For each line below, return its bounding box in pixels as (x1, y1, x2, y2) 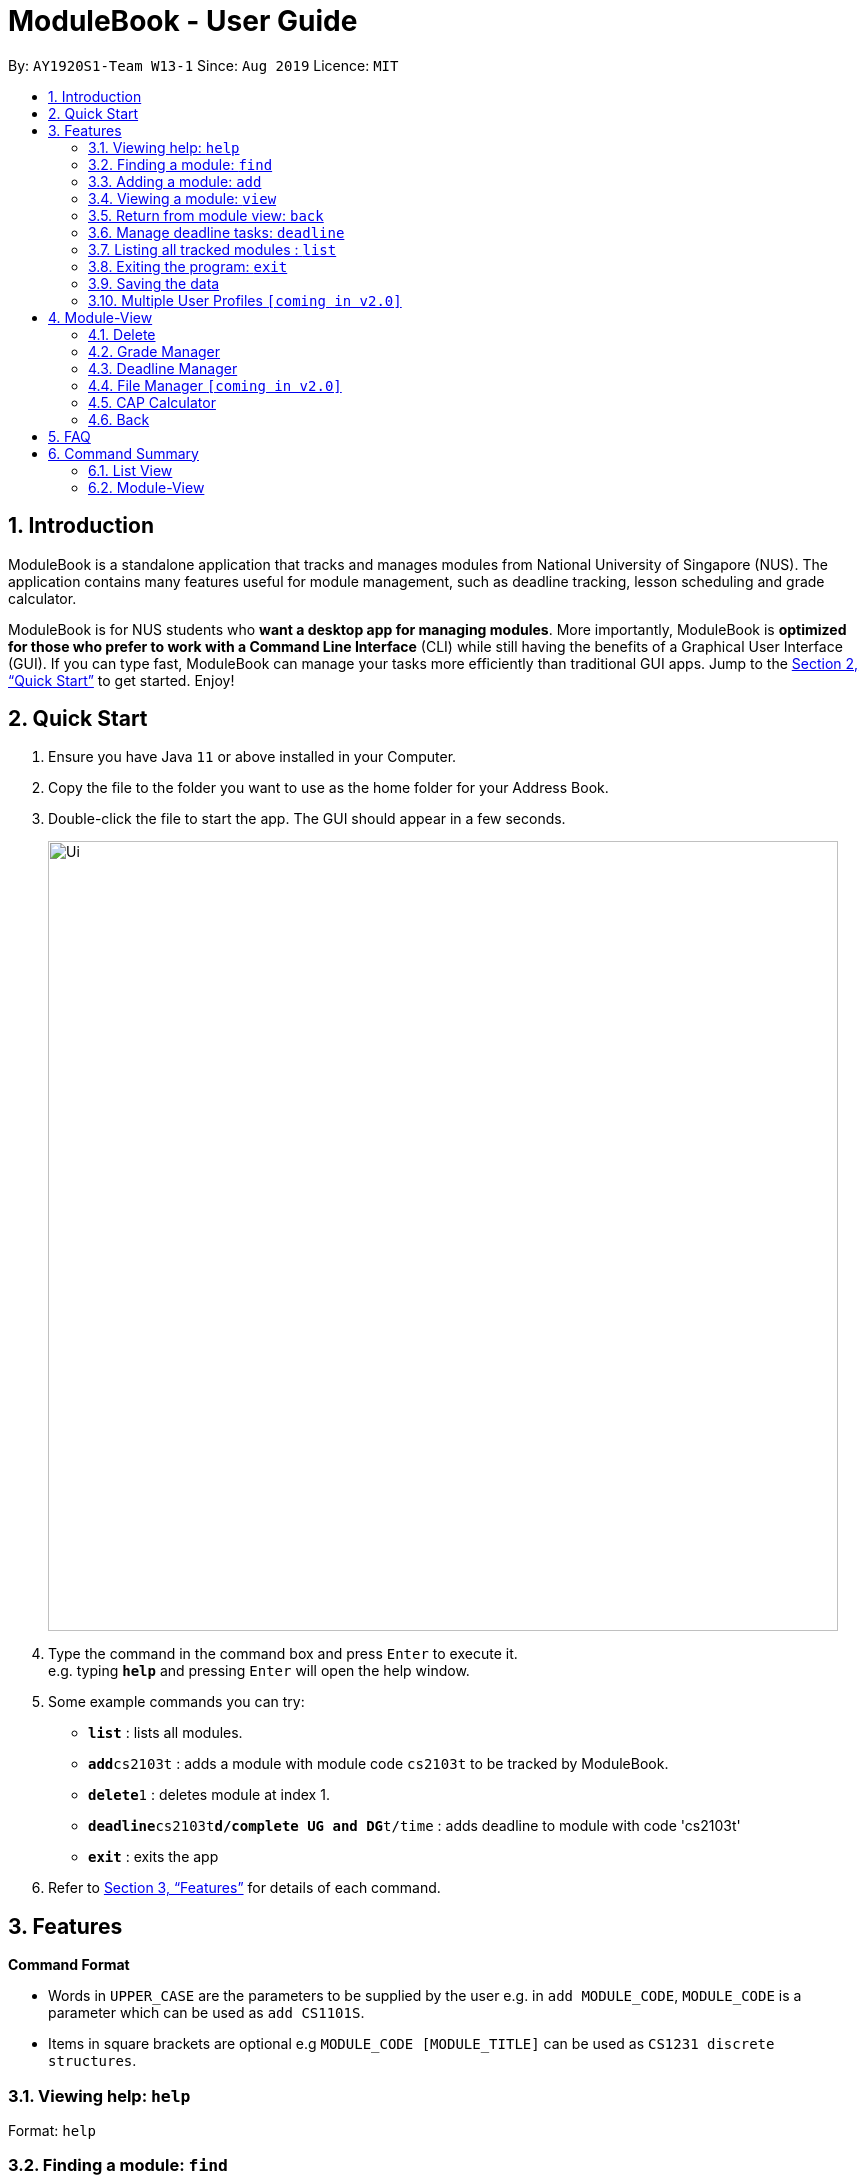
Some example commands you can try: (48, 1693, 305, 1711)
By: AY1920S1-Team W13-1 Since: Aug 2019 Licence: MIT (8, 56, 399, 74)
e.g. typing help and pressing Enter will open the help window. (48, 1662, 470, 1680)
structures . (48, 2052, 137, 2070)
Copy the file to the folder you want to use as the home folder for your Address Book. (48, 779, 609, 797)
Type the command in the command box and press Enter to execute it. (48, 1645, 518, 1663)
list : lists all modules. (88, 1724, 243, 1742)
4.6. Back (88, 410, 150, 428)
